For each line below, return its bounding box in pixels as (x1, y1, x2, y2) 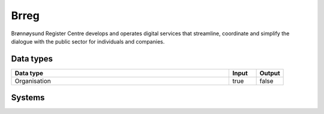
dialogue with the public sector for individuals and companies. (11, 38, 165, 45)
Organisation (14, 76, 51, 85)
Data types (11, 54, 53, 64)
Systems (11, 93, 45, 103)
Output (259, 69, 280, 77)
